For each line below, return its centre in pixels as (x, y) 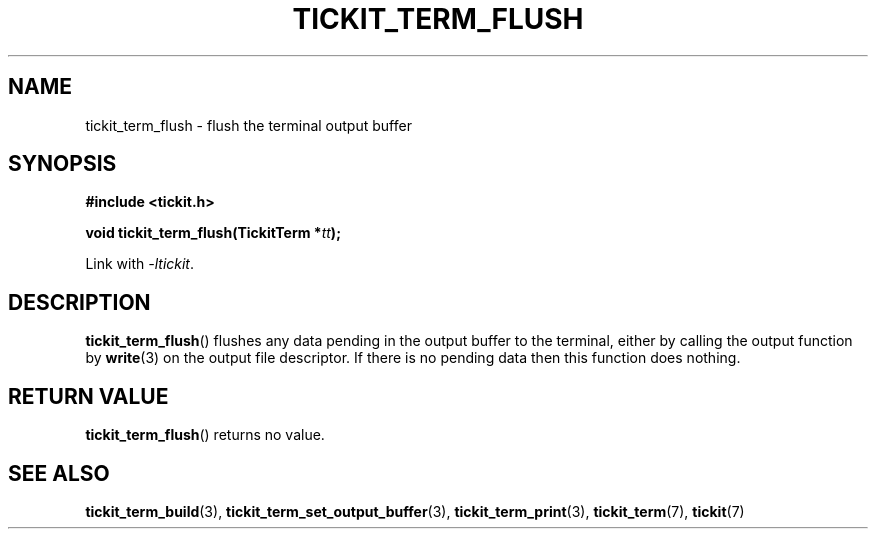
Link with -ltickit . (140, 264)
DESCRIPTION (79, 302)
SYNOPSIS (62, 164)
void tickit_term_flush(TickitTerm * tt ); (213, 233)
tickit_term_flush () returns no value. (205, 435)
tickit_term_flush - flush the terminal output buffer (248, 125)
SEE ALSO (59, 473)
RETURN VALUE (88, 396)
